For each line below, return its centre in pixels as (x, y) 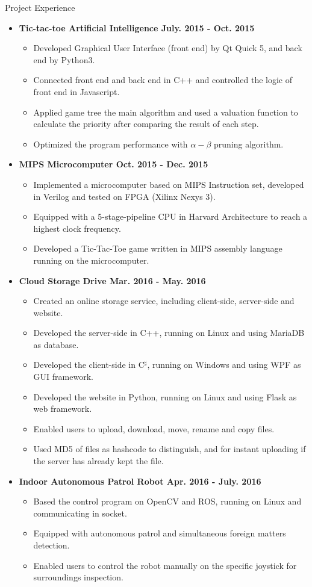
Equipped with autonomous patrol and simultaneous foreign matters (160, 533)
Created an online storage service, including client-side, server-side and (164, 301)
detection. (51, 545)
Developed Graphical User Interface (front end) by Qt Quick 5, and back (168, 48)
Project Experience (40, 7)
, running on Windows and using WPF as (224, 365)
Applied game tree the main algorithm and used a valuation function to (166, 112)
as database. (56, 344)
